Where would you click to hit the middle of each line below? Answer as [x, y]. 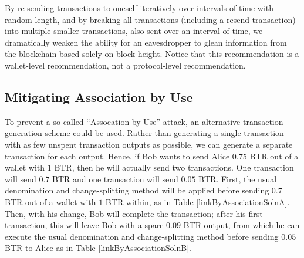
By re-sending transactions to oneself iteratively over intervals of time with [139, 8]
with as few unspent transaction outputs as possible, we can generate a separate [149, 144]
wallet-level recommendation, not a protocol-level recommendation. [125, 65]
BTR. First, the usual [238, 179]
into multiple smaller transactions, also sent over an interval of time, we [134, 31]
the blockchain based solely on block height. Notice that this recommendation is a [152, 54]
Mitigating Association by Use [99, 96]
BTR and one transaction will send [115, 179]
